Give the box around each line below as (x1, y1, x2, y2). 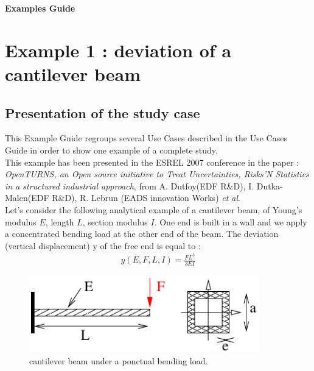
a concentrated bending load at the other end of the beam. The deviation (5, 227, 279, 240)
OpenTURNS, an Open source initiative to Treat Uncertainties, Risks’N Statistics (5, 168, 309, 180)
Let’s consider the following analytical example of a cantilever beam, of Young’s (5, 203, 302, 216)
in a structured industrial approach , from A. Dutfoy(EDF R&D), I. (5, 179, 254, 192)
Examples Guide (5, 2, 75, 14)
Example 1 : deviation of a (5, 37, 232, 62)
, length (45, 215, 74, 228)
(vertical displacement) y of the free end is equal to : (5, 239, 201, 252)
